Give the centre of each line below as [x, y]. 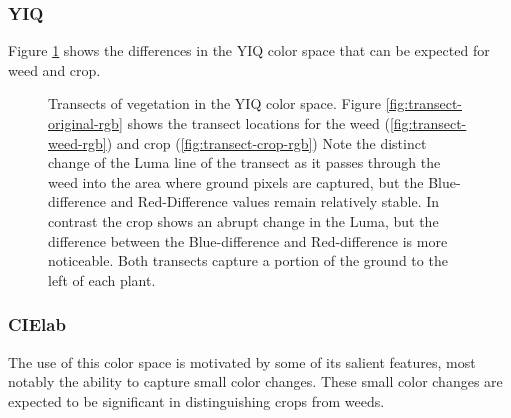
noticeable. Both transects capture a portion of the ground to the [248, 260]
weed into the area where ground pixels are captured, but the [236, 181]
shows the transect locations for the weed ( [258, 123]
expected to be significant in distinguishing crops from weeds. [196, 400]
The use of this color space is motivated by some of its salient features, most [242, 361]
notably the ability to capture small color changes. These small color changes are [255, 381]
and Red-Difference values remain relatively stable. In [275, 201]
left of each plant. [102, 279]
